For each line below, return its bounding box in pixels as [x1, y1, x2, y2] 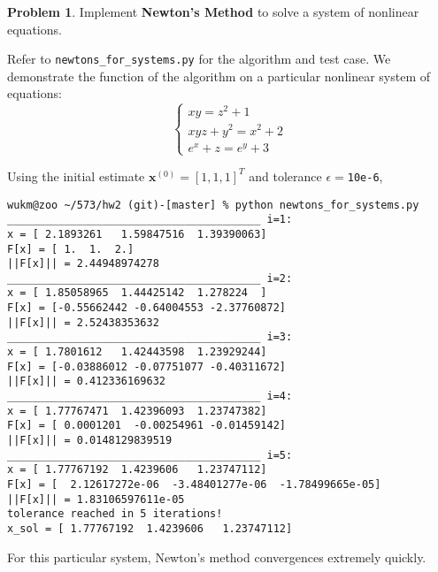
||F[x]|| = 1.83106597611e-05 [7, 492, 185, 506]
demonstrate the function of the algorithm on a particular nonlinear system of [7, 66, 431, 85]
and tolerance [249, 166, 322, 185]
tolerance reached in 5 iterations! [7, 507, 223, 521]
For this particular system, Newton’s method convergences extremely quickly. [7, 547, 426, 566]
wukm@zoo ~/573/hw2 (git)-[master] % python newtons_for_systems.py [7, 198, 419, 211]
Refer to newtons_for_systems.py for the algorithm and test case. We [7, 50, 391, 68]
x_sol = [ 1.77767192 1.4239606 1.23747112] [7, 522, 293, 535]
